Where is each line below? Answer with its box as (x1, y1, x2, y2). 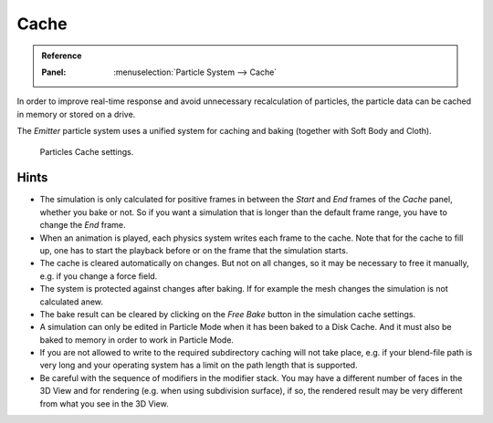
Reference (41, 50, 82, 61)
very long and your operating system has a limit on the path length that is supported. (39, 360, 358, 371)
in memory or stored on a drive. (16, 108, 136, 119)
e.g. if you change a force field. (39, 270, 158, 282)
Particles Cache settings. (39, 146, 134, 157)
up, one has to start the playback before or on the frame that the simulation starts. (39, 244, 349, 255)
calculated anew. (39, 296, 104, 307)
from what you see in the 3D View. (39, 397, 169, 409)
